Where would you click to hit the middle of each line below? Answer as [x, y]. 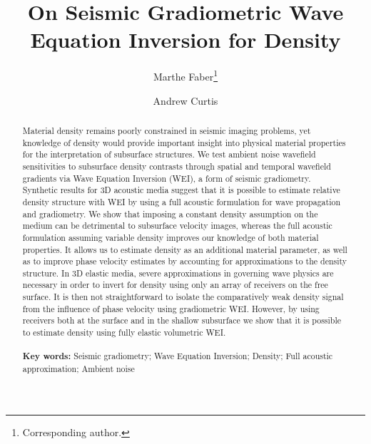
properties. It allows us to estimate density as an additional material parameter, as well [185, 249]
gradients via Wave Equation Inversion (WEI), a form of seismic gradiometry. [167, 178]
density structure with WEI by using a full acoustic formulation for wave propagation [182, 201]
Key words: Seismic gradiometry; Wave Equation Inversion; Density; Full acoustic [178, 356]
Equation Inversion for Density [185, 40]
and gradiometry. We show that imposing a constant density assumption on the [170, 213]
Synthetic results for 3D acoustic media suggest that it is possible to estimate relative [181, 190]
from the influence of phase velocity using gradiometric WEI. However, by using [171, 308]
